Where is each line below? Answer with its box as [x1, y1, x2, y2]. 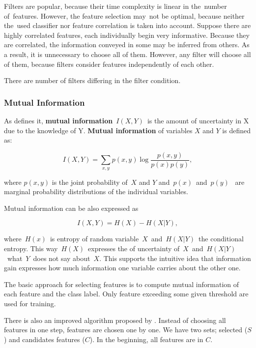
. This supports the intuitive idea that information [99, 253, 251, 263]
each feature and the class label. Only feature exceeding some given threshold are [4, 289, 249, 299]
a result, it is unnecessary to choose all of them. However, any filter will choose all [4, 49, 251, 59]
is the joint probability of [52, 176, 128, 187]
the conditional [199, 233, 244, 244]
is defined [222, 125, 251, 135]
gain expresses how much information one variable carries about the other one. [4, 262, 241, 273]
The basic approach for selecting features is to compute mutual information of [4, 279, 239, 289]
